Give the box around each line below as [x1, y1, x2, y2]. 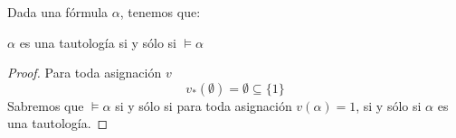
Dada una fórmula [7, 3, 109, 21]
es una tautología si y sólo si [19, 32, 176, 51]
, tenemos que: [119, 3, 201, 21]
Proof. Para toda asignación [7, 63, 162, 82]
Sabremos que [7, 96, 84, 115]
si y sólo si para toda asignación [115, 96, 292, 115]
